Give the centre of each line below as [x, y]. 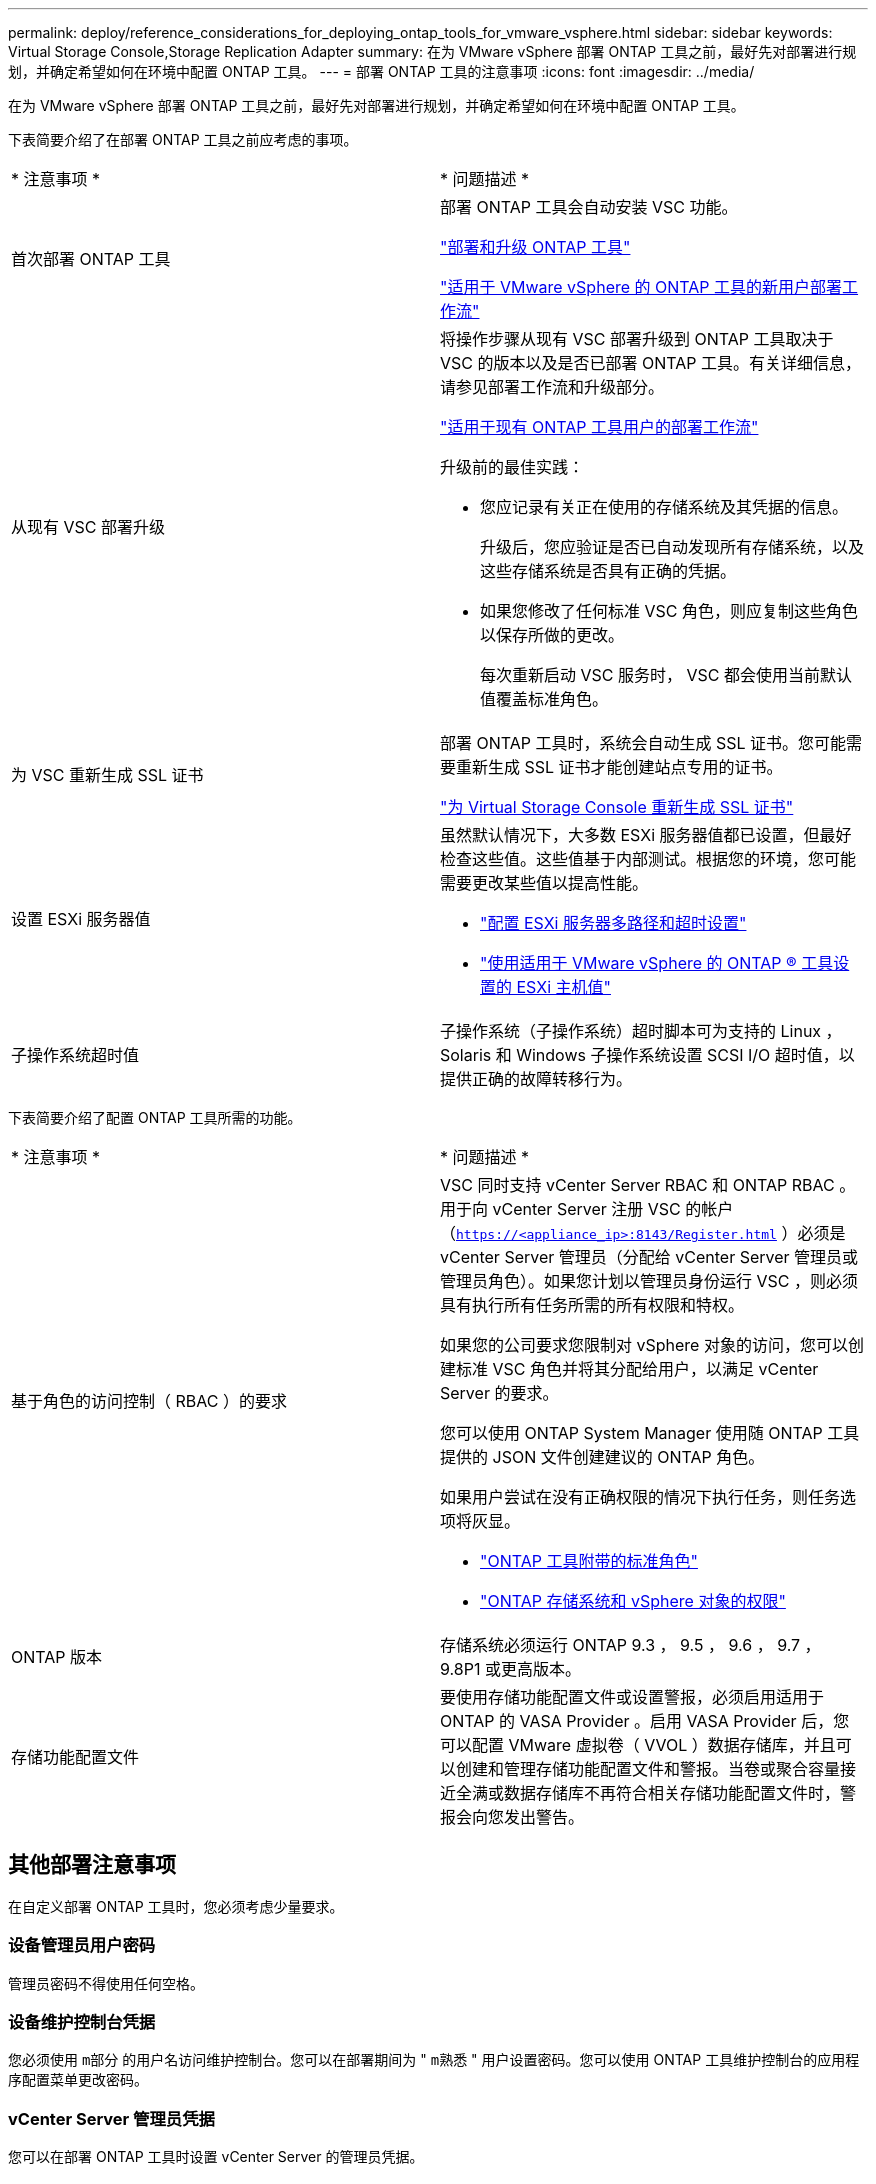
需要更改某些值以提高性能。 [544, 883]
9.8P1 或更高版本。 [510, 1669]
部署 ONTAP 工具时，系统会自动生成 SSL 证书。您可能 [643, 743]
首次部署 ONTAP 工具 [91, 259]
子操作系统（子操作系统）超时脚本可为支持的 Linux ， [641, 1031]
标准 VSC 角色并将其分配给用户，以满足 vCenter [637, 1369]
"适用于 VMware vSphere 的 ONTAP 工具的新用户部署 [641, 287]
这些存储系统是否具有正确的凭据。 [608, 571]
